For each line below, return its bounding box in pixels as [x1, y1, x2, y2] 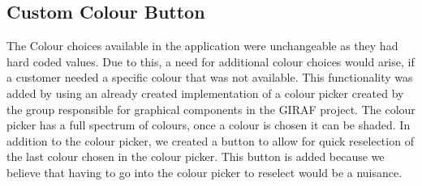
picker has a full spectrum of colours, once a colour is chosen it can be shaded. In [6, 116, 411, 133]
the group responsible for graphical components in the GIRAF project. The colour [6, 100, 416, 117]
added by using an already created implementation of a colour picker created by [6, 84, 404, 101]
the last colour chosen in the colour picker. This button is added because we [6, 148, 385, 165]
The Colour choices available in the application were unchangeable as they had [6, 37, 398, 54]
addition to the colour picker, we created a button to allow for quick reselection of [6, 132, 414, 149]
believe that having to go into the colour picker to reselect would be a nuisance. [6, 163, 403, 180]
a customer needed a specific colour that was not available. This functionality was [6, 69, 413, 86]
